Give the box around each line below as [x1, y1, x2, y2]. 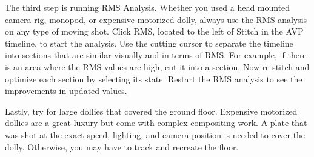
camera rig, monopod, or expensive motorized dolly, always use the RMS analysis [5, 13, 307, 25]
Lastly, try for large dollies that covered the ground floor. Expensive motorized [5, 104, 298, 117]
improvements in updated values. [5, 84, 127, 97]
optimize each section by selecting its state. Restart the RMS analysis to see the [5, 72, 302, 85]
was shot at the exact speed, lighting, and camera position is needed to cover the [5, 128, 306, 141]
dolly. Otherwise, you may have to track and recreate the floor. [5, 140, 239, 153]
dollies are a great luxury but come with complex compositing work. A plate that [5, 116, 307, 129]
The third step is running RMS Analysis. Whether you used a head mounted [5, 1, 290, 13]
